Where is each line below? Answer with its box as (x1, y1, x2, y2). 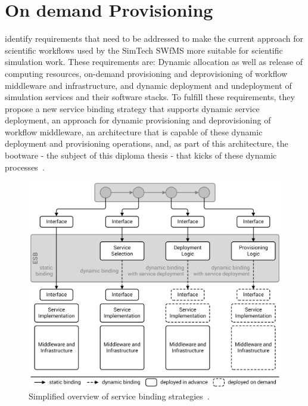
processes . (5, 160, 45, 173)
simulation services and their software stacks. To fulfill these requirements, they (5, 91, 295, 103)
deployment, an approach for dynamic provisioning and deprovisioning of (5, 114, 271, 126)
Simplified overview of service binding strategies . (29, 390, 210, 402)
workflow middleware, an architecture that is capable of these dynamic (5, 125, 263, 138)
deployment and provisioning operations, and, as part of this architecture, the (5, 137, 288, 150)
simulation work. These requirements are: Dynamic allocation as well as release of (5, 55, 303, 68)
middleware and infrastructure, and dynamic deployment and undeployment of (5, 79, 292, 91)
